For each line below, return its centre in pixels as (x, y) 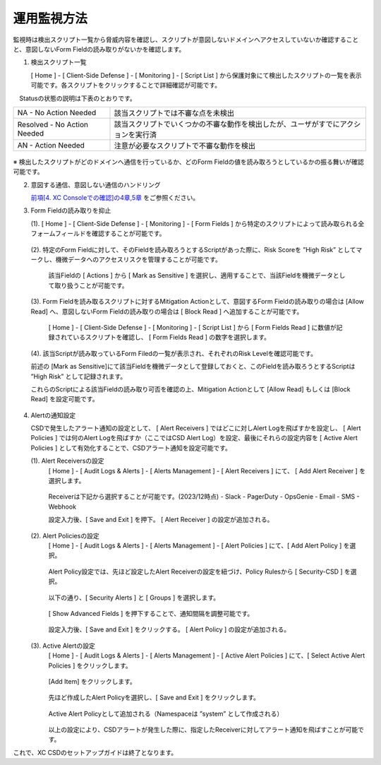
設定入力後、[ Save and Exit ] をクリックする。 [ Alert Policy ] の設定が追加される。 (169, 629)
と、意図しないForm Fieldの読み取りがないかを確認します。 (99, 49)
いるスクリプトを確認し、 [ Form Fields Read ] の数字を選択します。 (172, 337)
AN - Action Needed (51, 145)
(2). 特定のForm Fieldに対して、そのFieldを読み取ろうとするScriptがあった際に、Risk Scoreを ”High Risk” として (193, 249)
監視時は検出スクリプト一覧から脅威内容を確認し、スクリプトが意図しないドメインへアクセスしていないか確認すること (186, 40)
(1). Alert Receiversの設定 (68, 461)
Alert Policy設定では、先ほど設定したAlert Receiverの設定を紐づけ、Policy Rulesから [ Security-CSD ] (195, 571)
